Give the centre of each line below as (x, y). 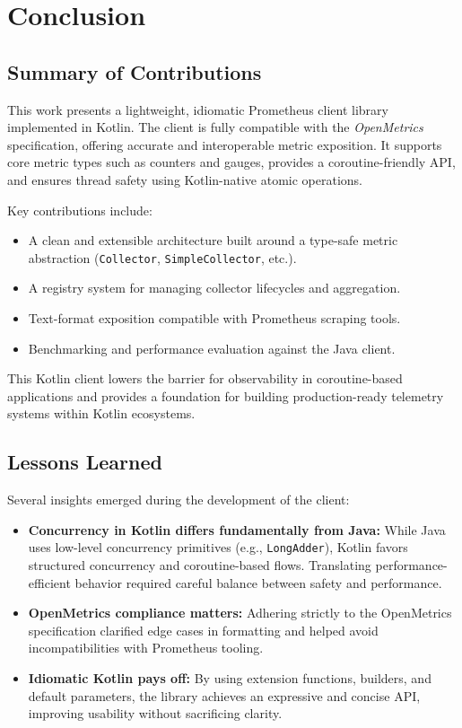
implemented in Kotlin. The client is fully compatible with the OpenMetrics (215, 127)
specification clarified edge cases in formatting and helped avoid (203, 630)
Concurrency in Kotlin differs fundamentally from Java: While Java (237, 529)
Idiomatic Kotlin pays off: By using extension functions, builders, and (230, 677)
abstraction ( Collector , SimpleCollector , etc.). (162, 257)
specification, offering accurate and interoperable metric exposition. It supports (225, 144)
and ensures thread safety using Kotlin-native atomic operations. (185, 179)
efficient (49, 582)
